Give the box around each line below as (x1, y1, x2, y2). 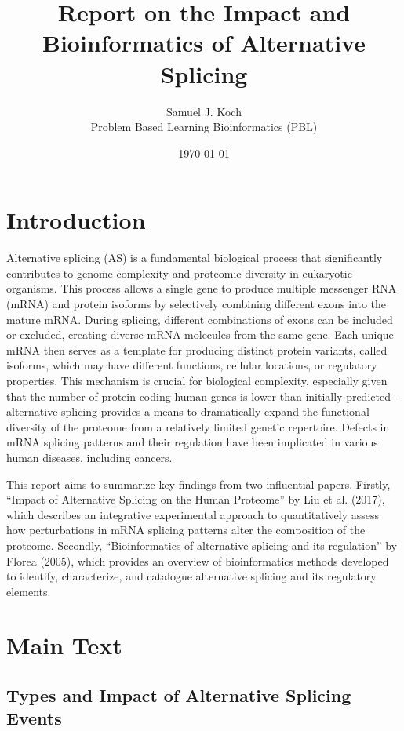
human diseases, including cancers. (6, 449, 173, 465)
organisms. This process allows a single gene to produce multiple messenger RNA (6, 280, 397, 296)
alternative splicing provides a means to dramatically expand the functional (6, 403, 369, 420)
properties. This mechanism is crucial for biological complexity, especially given (6, 372, 388, 388)
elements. (6, 583, 51, 599)
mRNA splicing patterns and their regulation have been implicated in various (6, 434, 378, 450)
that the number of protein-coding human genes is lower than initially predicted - (6, 387, 399, 404)
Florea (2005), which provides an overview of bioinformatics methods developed (6, 552, 389, 569)
